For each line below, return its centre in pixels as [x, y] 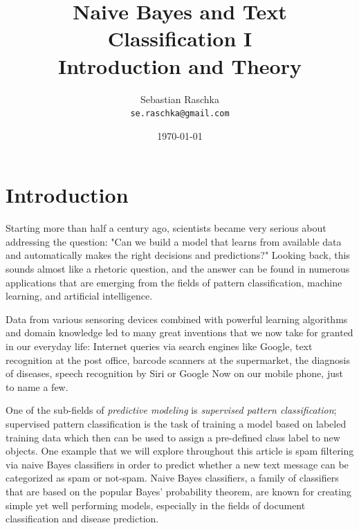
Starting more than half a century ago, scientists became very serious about [166, 228]
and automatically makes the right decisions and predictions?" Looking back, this [178, 255]
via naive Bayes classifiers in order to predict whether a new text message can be [177, 464]
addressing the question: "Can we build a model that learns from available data [174, 241]
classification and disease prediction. [82, 519]
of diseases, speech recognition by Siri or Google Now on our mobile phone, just [174, 373]
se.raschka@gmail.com [180, 114]
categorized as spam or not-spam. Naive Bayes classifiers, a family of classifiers [172, 478]
